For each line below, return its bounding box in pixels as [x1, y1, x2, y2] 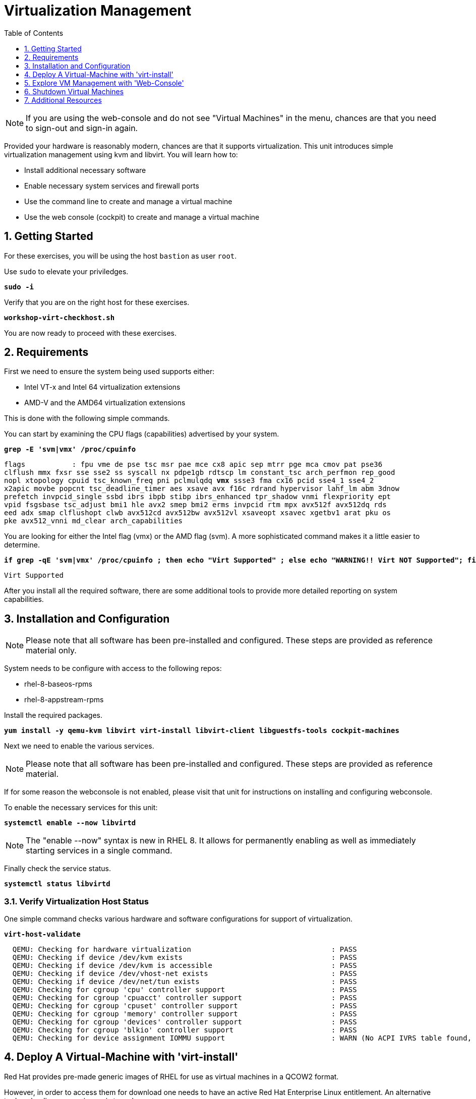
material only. [26, 645, 77, 656]
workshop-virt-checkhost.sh [4, 313, 115, 322]
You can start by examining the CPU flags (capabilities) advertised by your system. [4, 430, 279, 439]
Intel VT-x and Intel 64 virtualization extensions [24, 383, 181, 392]
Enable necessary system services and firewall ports [24, 181, 199, 190]
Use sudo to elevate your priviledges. [4, 267, 129, 276]
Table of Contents [4, 28, 64, 37]
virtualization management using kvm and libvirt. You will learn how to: [4, 150, 238, 159]
